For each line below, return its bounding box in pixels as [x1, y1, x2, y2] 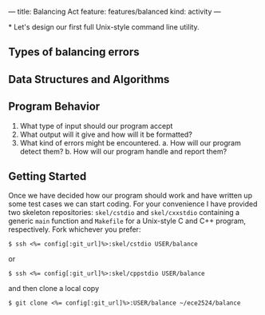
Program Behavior [8, 100, 101, 114]
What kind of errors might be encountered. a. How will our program [19, 138, 241, 147]
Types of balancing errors [8, 46, 140, 59]
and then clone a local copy [8, 284, 100, 293]
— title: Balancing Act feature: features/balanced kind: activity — [8, 7, 221, 16]
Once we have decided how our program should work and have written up [8, 191, 253, 201]
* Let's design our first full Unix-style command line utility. [8, 22, 200, 31]
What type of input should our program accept [19, 121, 173, 130]
